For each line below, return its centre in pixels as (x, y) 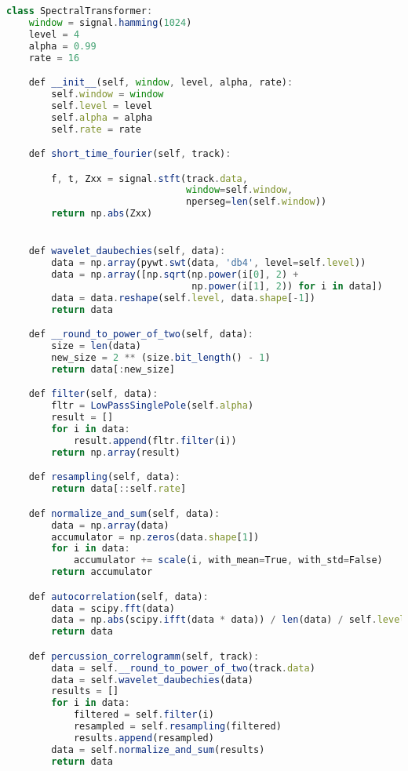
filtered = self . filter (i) (144, 715)
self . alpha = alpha (102, 117)
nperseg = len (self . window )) (257, 202)
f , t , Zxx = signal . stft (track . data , (149, 178)
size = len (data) (96, 346)
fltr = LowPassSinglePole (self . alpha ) (153, 406)
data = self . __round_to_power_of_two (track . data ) (183, 668)
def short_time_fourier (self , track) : (130, 154)
